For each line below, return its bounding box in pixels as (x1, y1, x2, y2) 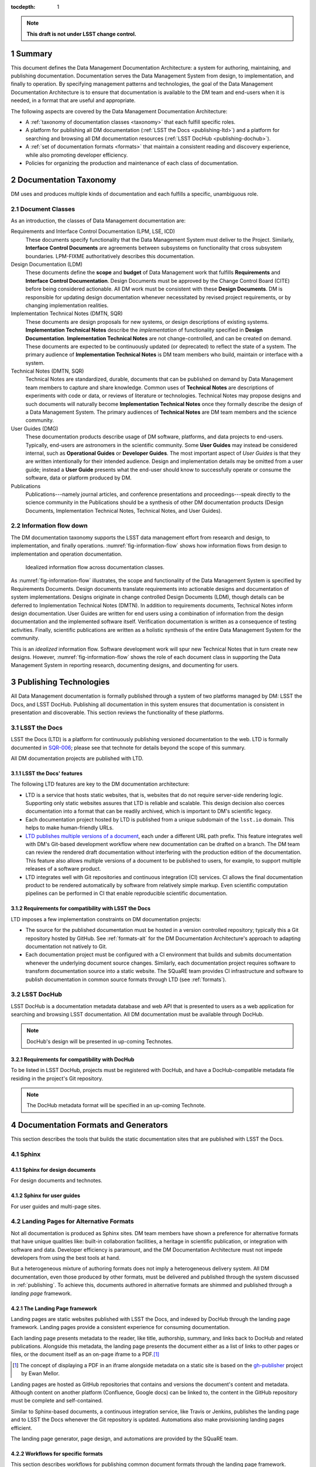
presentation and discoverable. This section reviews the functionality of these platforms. (11, 709, 224, 716)
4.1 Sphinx (11, 1150, 41, 1158)
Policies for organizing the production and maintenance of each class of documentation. (25, 159, 239, 167)
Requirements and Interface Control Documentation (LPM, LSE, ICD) (11, 228, 176, 235)
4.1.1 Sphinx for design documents (11, 1166, 96, 1173)
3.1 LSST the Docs (11, 724, 63, 732)
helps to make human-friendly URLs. (25, 824, 114, 831)
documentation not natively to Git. (25, 942, 108, 950)
